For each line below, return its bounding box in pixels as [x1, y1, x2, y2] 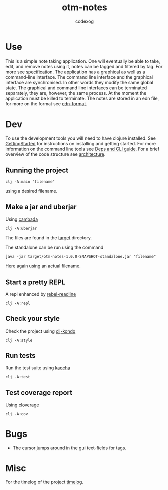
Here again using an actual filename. [5, 263, 81, 269]
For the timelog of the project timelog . [5, 479, 84, 485]
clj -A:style [5, 338, 33, 343]
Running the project [5, 166, 69, 175]
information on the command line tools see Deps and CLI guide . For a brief [5, 146, 160, 152]
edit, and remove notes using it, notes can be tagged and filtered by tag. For [5, 63, 163, 69]
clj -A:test [5, 374, 30, 379]
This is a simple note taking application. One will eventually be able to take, [5, 58, 161, 64]
